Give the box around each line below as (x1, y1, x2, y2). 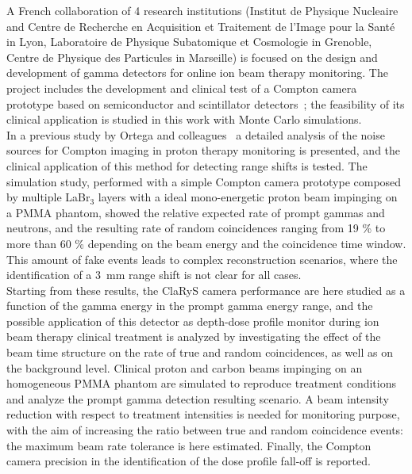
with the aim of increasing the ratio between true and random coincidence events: (6, 422, 404, 438)
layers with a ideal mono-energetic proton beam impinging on (98, 189, 398, 205)
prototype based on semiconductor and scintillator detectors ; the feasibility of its (6, 95, 405, 112)
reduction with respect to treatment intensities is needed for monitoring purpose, (6, 406, 400, 422)
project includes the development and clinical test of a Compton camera (6, 79, 357, 96)
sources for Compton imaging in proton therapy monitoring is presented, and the (6, 142, 401, 159)
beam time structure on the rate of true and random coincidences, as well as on (6, 344, 393, 361)
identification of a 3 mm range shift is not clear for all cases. (6, 266, 302, 283)
